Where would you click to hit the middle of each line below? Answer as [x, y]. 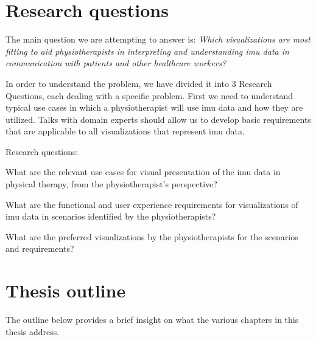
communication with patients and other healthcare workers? [116, 63]
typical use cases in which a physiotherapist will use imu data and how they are [154, 107]
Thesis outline [66, 290]
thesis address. [33, 331]
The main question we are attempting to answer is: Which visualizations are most [158, 39]
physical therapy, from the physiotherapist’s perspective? [111, 184]
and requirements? [40, 248]
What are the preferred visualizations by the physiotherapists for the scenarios [152, 236]
